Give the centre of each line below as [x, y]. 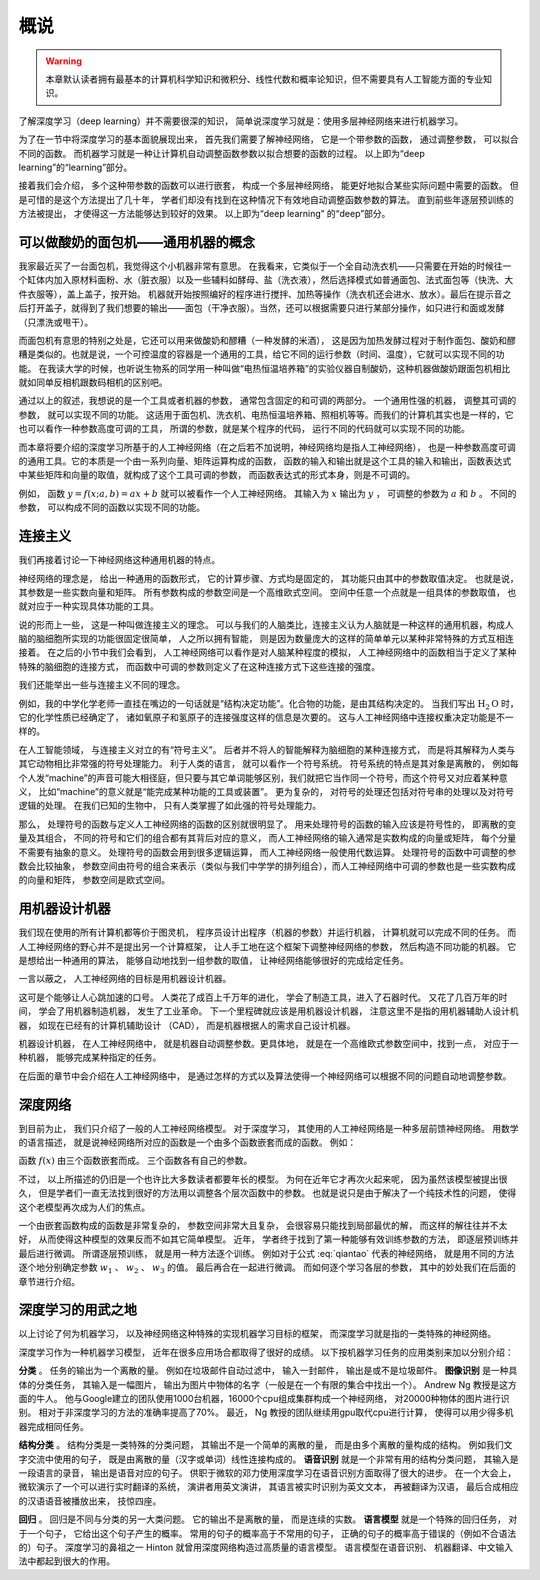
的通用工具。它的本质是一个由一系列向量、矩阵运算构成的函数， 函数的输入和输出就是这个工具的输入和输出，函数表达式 [265, 461]
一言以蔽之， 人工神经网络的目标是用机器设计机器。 [125, 979]
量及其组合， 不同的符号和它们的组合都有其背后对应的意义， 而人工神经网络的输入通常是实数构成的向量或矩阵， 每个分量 [267, 838]
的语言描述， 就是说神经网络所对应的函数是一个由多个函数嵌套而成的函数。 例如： [187, 1142]
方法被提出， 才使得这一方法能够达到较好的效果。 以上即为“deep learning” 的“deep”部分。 [204, 214]
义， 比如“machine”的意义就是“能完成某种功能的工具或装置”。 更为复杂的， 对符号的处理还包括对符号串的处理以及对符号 [266, 791]
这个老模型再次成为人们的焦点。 [84, 1207]
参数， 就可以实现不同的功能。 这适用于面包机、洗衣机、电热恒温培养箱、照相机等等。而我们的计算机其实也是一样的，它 [266, 414]
